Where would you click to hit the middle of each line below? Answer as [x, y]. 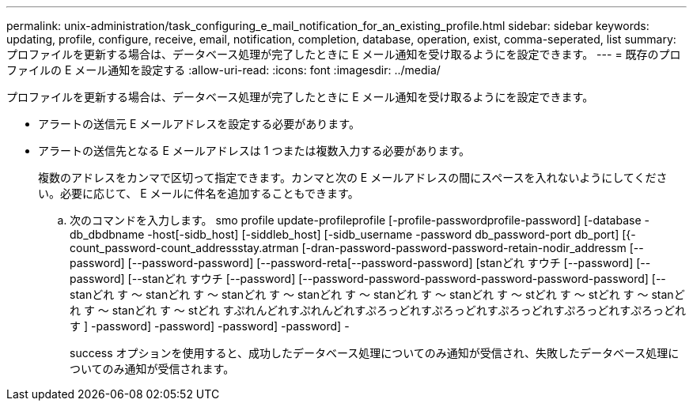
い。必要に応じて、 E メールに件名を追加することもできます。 [199, 193]
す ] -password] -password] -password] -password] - [210, 326]
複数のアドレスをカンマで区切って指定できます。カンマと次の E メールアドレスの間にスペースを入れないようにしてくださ [353, 177]
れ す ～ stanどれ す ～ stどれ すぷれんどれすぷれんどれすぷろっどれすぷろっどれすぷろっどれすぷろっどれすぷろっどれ [378, 310]
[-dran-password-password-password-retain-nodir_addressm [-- [473, 248]
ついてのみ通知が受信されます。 [152, 369]
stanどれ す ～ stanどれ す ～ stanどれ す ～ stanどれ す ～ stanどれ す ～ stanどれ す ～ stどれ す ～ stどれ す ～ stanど [377, 294]
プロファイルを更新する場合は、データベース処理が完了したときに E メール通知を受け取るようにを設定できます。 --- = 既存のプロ [344, 54]
